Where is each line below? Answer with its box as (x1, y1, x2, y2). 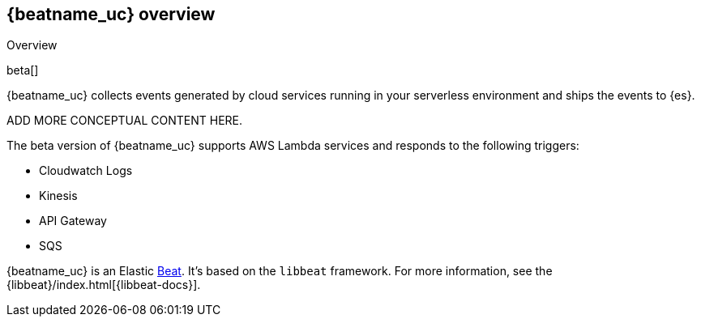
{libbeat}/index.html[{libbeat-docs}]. (6, 278, 201, 292)
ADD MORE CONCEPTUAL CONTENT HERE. (6, 113, 243, 128)
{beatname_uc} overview (6, 4, 216, 24)
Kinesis (39, 189, 78, 203)
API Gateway (39, 214, 107, 228)
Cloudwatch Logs (39, 164, 133, 178)
